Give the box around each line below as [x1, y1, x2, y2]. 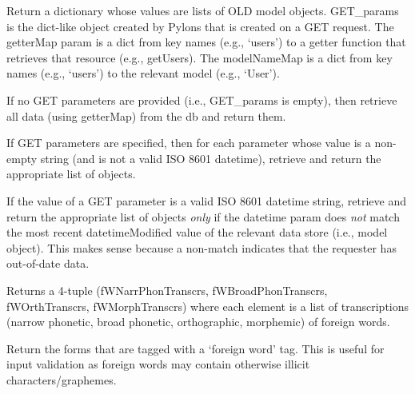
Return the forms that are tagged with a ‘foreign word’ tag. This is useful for [6, 340, 385, 356]
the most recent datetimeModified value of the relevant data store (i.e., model [6, 224, 388, 241]
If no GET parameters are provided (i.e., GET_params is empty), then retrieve [6, 91, 397, 108]
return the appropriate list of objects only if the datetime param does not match [6, 208, 400, 225]
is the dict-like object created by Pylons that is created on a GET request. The [6, 18, 394, 34]
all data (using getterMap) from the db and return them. [6, 107, 286, 124]
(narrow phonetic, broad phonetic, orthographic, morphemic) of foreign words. [6, 313, 390, 330]
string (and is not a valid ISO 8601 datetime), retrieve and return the [40, 149, 381, 166]
